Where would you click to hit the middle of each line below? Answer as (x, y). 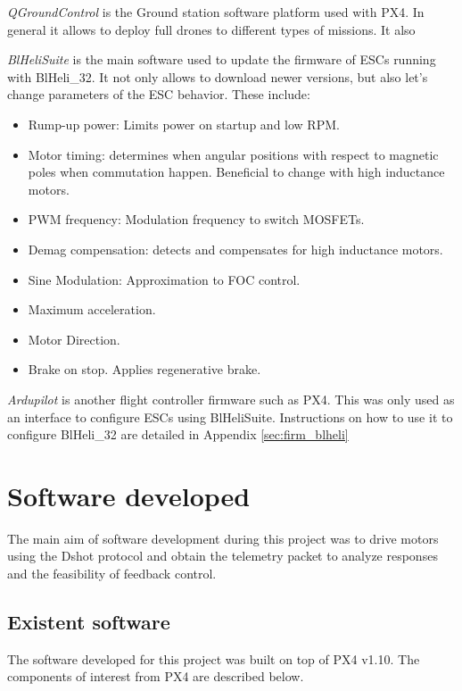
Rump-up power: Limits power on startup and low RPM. (184, 124)
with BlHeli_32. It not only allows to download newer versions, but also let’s (218, 76)
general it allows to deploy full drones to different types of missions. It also (211, 29)
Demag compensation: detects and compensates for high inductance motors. (235, 249)
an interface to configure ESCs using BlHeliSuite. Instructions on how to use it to (230, 416)
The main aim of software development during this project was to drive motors (223, 538)
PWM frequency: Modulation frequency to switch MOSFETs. (196, 219)
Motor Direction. (74, 339)
